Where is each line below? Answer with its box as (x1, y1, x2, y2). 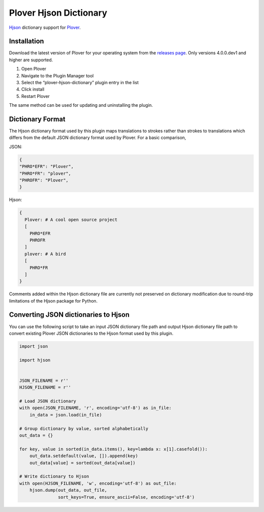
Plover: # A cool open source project (24, 217, 117, 222)
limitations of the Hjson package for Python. (9, 298, 98, 303)
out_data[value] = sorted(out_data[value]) (29, 460, 135, 465)
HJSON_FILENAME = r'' (19, 385, 71, 390)
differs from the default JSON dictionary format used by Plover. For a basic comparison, (9, 135, 186, 140)
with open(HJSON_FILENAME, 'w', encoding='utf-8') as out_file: (19, 480, 177, 486)
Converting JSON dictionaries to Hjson (9, 311, 130, 319)
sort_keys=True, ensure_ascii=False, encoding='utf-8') (58, 494, 195, 500)
